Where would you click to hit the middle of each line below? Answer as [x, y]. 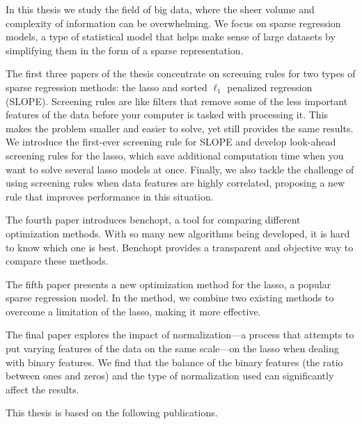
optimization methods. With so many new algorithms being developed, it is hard [178, 233]
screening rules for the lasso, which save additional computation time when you [175, 155]
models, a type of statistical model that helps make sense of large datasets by [171, 37]
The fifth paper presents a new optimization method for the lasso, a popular [168, 284]
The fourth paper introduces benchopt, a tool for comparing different [153, 220]
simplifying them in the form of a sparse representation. [125, 50]
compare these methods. [57, 261]
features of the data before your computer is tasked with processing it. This [167, 115]
